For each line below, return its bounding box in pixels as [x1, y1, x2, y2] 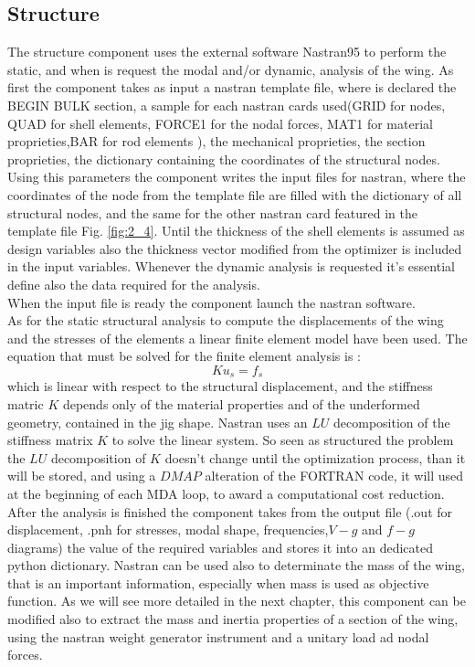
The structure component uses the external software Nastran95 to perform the [7, 42, 447, 61]
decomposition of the [333, 412, 450, 431]
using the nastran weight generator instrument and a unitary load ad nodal [7, 627, 429, 646]
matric [7, 394, 44, 413]
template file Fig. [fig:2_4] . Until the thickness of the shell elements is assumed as [7, 221, 465, 240]
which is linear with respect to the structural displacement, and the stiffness [7, 376, 433, 396]
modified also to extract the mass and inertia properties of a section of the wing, [7, 609, 459, 629]
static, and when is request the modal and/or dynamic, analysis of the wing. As [7, 59, 454, 79]
